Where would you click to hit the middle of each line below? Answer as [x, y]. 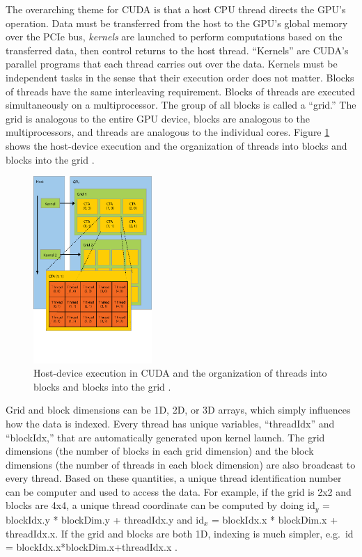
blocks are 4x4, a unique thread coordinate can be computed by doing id [160, 505]
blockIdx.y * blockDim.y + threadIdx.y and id [105, 519]
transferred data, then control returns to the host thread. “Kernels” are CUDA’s [177, 50]
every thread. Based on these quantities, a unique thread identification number [174, 478]
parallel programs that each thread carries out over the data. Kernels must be [172, 64]
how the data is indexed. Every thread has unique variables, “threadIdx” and [170, 423]
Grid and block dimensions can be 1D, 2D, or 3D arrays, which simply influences [178, 410]
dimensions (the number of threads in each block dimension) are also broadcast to [181, 464]
